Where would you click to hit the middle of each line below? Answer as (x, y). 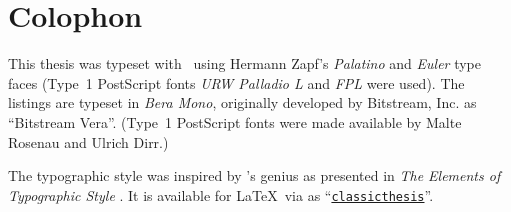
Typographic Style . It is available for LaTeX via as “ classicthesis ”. (221, 194)
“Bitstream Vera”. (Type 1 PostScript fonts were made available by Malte (235, 121)
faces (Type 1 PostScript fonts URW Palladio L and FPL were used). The (236, 82)
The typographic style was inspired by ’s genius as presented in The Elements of (254, 175)
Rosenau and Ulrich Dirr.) (88, 141)
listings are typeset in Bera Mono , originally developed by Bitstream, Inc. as (242, 102)
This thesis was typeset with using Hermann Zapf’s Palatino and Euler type (244, 63)
